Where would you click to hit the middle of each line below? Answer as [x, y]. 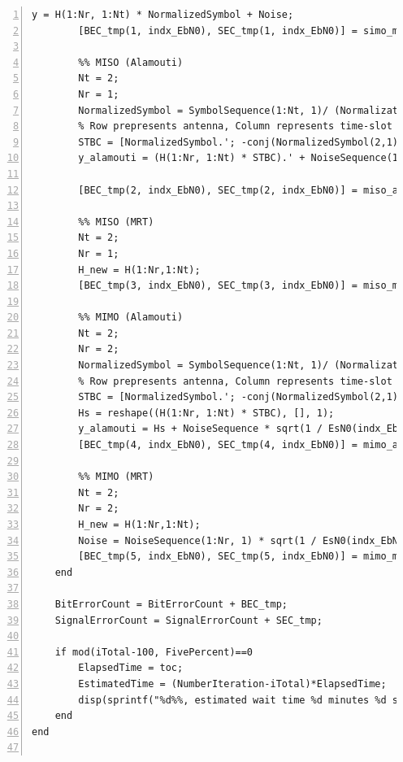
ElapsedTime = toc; [131, 668]
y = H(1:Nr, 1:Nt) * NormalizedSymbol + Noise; [163, 15]
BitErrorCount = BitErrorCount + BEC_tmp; [171, 604]
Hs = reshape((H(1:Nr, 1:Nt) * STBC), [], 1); [206, 413]
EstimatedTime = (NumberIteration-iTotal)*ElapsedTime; [232, 684]
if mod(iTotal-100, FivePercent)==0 [154, 652]
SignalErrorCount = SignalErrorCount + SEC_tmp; [188, 620]
